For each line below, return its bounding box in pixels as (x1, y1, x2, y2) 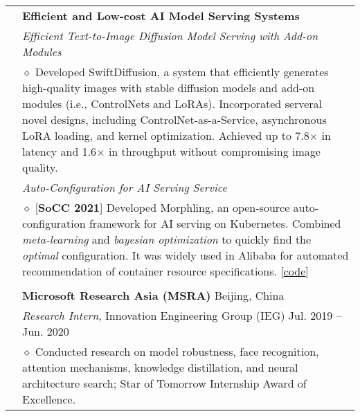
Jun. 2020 (22, 323, 69, 339)
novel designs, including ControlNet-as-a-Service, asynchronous (22, 111, 327, 127)
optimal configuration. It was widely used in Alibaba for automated (22, 247, 349, 263)
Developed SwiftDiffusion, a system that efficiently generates (35, 64, 329, 80)
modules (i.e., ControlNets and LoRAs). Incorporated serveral (22, 96, 323, 111)
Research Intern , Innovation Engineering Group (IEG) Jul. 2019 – (22, 307, 342, 323)
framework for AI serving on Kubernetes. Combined (89, 215, 341, 231)
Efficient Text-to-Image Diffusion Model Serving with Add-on (22, 28, 318, 44)
